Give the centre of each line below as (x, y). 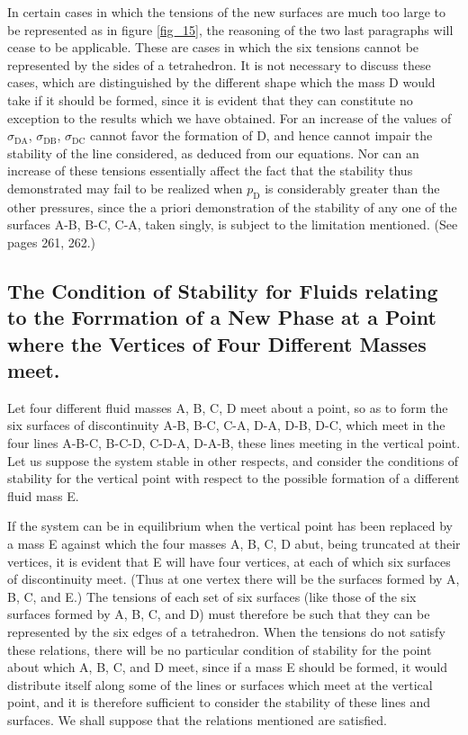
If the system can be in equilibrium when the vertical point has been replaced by (230, 526)
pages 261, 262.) (52, 242)
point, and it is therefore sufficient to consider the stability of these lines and (219, 702)
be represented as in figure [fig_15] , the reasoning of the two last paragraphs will (230, 29)
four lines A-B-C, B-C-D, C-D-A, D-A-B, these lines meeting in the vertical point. (234, 443)
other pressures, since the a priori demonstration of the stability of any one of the (232, 206)
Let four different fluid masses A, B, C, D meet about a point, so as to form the (228, 407)
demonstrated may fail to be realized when (125, 188)
